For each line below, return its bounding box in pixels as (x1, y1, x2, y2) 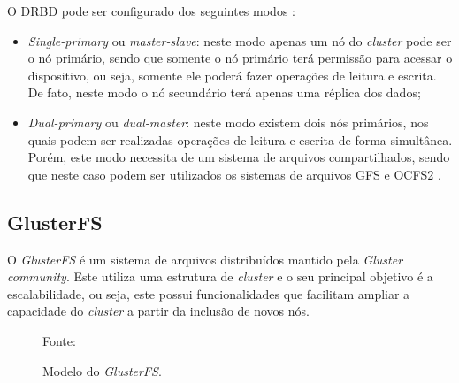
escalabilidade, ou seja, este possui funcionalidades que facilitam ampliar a (7, 284, 410, 303)
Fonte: (42, 331, 76, 349)
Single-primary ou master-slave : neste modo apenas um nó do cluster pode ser (27, 31, 452, 50)
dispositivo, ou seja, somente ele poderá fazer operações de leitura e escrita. (27, 65, 437, 84)
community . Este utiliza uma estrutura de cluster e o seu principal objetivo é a (7, 267, 433, 286)
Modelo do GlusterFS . (42, 361, 162, 379)
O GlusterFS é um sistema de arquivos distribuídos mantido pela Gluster (7, 249, 403, 268)
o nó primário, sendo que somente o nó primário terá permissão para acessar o (27, 49, 453, 67)
